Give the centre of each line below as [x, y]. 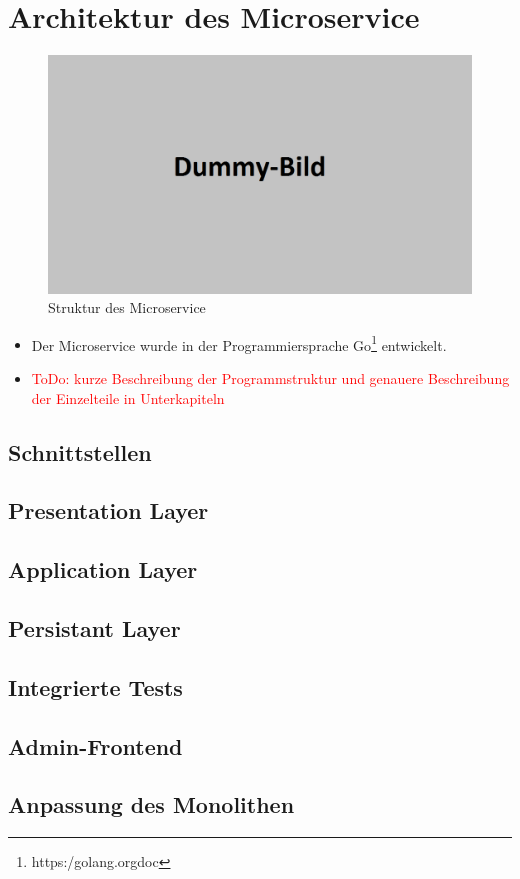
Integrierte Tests [95, 686]
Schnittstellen [80, 451]
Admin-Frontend [95, 745]
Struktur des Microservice [127, 307]
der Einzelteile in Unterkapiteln [128, 397]
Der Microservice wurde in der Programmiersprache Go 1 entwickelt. [239, 343]
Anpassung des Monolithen [151, 804]
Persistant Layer [94, 627]
